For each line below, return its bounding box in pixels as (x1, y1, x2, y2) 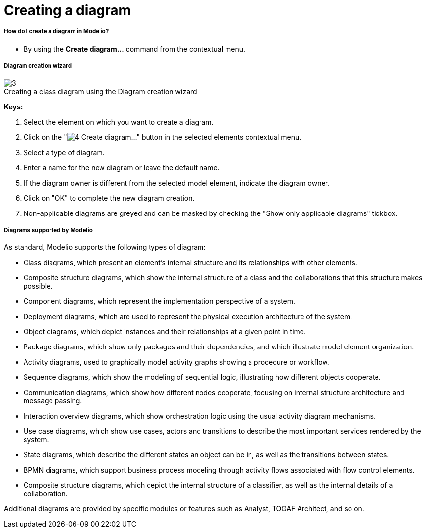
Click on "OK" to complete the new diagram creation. (24, 193, 195, 202)
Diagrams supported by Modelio (4, 226, 93, 234)
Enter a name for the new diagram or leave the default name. (24, 163, 220, 172)
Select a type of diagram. (24, 148, 105, 157)
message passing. (24, 397, 82, 405)
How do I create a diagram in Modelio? (4, 28, 109, 35)
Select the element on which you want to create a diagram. (24, 117, 214, 126)
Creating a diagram (4, 2, 131, 19)
